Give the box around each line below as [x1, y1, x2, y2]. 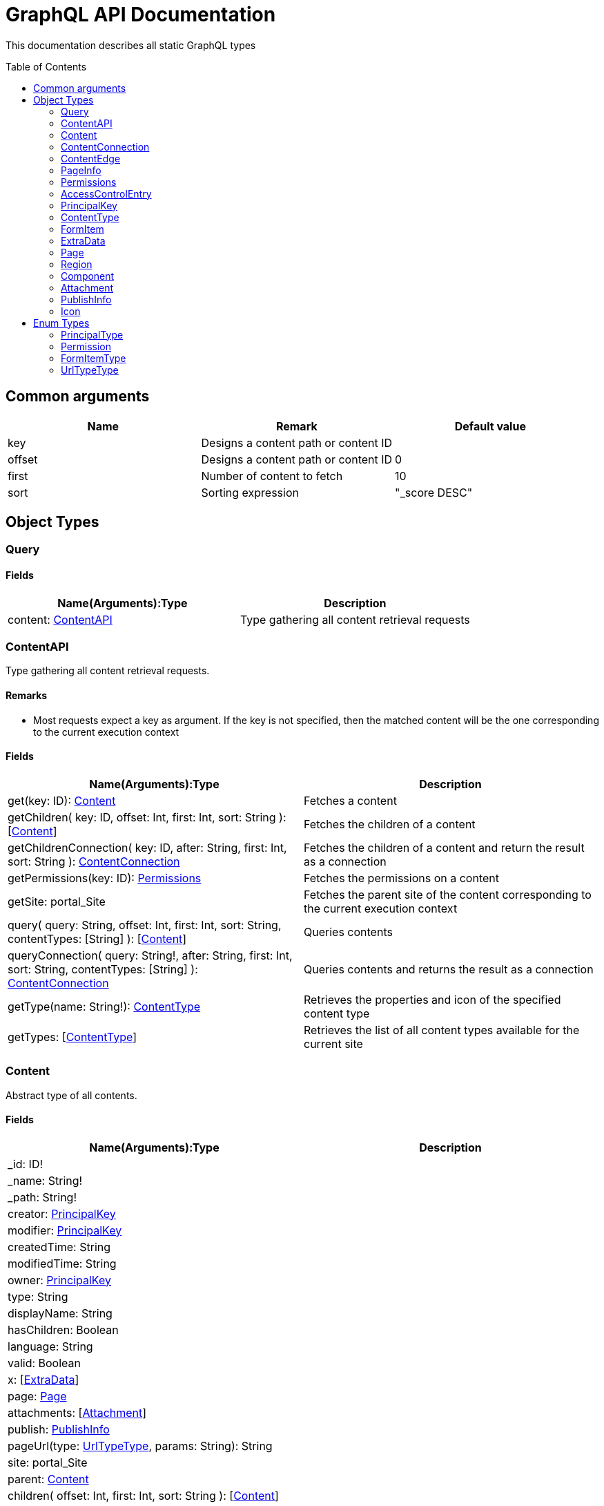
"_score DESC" [395, 485, 473, 499]
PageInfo [61, 164, 101, 176]
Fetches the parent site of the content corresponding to [304, 887, 592, 902]
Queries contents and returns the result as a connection [304, 962, 594, 976]
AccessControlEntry [61, 187, 152, 200]
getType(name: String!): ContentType [8, 999, 201, 1013]
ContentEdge [61, 152, 121, 164]
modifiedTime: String [8, 1256, 117, 1270]
